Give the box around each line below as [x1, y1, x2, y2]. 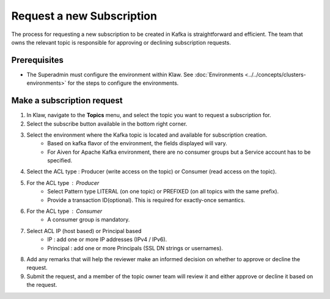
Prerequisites [11, 55, 64, 65]
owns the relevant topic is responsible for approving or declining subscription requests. [11, 38, 232, 46]
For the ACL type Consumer [26, 207, 103, 215]
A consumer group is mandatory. [47, 216, 130, 223]
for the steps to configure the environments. [67, 79, 179, 87]
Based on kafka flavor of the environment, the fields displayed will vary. [47, 140, 227, 147]
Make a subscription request [11, 95, 123, 106]
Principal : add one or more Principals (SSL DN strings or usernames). [47, 244, 223, 251]
